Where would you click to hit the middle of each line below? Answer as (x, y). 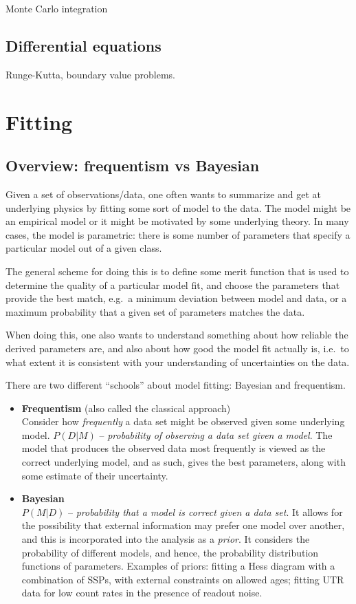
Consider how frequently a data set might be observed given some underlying (183, 421)
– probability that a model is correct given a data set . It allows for (205, 511)
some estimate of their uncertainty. (95, 475)
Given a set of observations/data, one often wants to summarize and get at (164, 194)
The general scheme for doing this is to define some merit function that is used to (177, 271)
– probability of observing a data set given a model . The (216, 434)
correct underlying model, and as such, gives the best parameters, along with (183, 462)
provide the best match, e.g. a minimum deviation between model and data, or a (176, 298)
